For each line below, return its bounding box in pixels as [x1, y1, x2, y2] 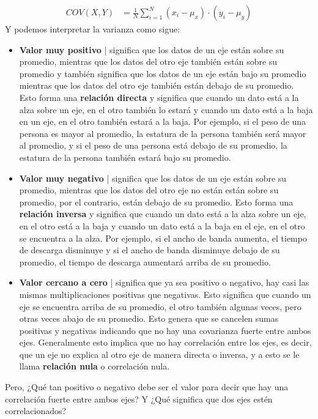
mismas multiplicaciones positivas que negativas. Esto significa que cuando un [19, 287, 311, 300]
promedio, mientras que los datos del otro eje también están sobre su [19, 55, 278, 68]
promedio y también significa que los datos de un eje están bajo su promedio [19, 67, 306, 80]
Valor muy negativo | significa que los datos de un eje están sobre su [19, 171, 287, 184]
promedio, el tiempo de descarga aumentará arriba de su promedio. [19, 255, 271, 268]
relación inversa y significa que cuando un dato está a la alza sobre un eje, [19, 207, 306, 220]
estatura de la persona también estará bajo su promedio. [19, 150, 231, 163]
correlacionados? [5, 404, 67, 417]
